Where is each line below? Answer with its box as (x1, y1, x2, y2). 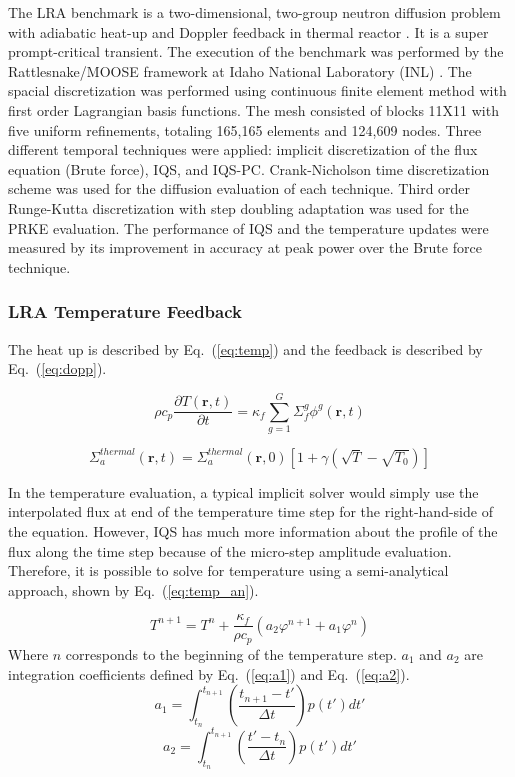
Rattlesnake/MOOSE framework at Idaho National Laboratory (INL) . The (8, 60, 472, 81)
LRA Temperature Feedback (8, 299, 242, 324)
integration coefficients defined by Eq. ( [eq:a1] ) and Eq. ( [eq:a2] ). (8, 663, 410, 684)
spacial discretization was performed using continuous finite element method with (8, 80, 507, 101)
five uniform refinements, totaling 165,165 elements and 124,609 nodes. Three (8, 119, 482, 140)
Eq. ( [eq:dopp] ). (8, 358, 107, 379)
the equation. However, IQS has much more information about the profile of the (8, 521, 498, 542)
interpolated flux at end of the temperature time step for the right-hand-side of (8, 501, 493, 522)
